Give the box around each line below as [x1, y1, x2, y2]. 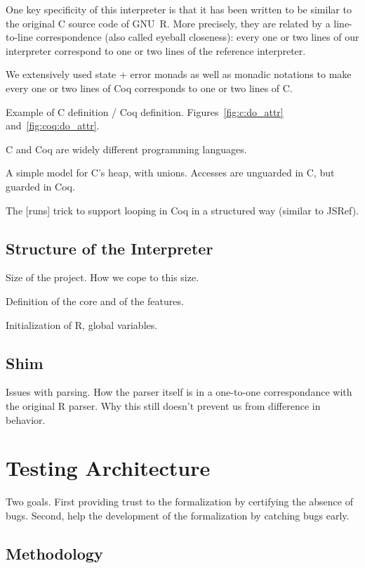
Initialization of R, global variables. [6, 317, 158, 332]
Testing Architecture [6, 453, 211, 482]
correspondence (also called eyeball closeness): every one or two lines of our [36, 30, 359, 44]
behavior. [6, 412, 46, 427]
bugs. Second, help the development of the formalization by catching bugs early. [6, 508, 350, 522]
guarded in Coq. [6, 179, 75, 193]
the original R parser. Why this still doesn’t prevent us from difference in [6, 398, 321, 413]
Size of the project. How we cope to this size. [6, 270, 199, 285]
